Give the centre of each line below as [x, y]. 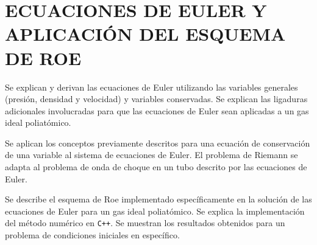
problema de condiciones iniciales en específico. [92, 235]
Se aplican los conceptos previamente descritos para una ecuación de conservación [158, 143]
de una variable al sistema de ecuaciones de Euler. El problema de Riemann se [151, 155]
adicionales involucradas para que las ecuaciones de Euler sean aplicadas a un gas [157, 110]
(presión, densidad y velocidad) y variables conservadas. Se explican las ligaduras [156, 99]
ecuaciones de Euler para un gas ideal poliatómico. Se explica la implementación [155, 211]
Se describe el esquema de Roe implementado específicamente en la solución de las [158, 199]
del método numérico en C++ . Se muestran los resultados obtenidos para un [145, 223]
